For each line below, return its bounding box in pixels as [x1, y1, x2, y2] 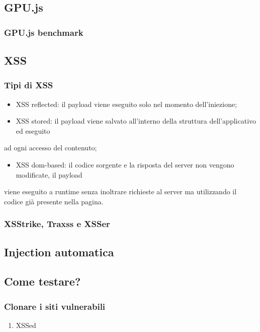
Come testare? [4, 273, 81, 289]
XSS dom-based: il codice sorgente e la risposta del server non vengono [16, 159, 234, 170]
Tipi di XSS [4, 79, 53, 91]
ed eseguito [16, 125, 50, 136]
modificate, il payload [16, 169, 82, 180]
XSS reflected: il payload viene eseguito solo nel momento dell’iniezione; [16, 98, 237, 109]
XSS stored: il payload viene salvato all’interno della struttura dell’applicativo [16, 116, 256, 126]
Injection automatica [4, 244, 114, 259]
